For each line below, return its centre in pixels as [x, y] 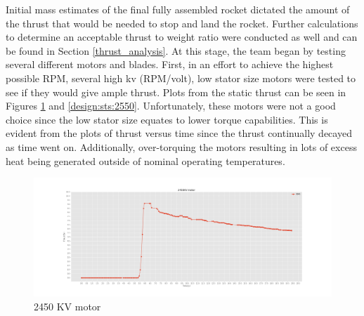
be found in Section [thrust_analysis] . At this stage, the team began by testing [176, 50]
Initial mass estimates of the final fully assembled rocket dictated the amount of [178, 9]
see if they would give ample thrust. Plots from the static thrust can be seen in [176, 92]
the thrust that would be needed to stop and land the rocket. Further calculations [182, 23]
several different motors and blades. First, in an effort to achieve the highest [170, 64]
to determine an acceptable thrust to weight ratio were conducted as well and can [182, 37]
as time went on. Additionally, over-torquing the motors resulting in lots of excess [181, 146]
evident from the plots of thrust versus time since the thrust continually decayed [179, 133]
